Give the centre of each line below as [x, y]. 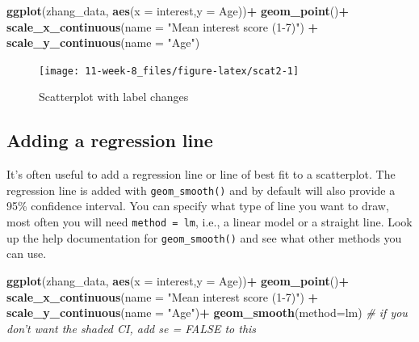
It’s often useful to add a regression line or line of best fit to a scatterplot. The [201, 174]
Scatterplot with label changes [114, 97]
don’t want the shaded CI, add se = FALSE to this [132, 328]
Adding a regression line [110, 140]
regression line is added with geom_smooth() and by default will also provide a [201, 190]
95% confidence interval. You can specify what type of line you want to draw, [198, 206]
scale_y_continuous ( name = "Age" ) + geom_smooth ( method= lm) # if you [207, 312]
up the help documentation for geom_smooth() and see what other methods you [204, 237]
